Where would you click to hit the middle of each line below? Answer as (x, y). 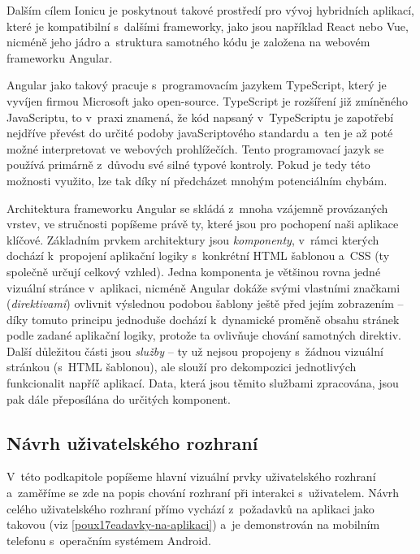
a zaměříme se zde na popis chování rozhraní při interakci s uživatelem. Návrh (203, 493)
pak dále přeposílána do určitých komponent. (119, 398)
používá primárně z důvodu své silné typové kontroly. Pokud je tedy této (188, 164)
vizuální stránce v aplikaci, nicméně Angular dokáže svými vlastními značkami (204, 287)
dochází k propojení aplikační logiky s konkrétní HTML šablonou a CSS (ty (198, 255)
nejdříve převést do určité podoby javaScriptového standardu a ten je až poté (200, 133)
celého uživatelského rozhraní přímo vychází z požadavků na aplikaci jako (191, 508)
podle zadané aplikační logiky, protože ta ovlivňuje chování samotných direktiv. (204, 335)
